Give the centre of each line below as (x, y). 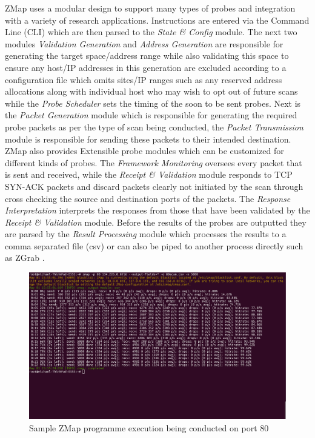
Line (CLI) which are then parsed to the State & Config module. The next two (151, 32)
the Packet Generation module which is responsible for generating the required (151, 115)
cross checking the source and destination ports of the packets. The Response (148, 198)
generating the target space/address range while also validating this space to (147, 56)
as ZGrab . (25, 258)
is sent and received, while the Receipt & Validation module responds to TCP (149, 174)
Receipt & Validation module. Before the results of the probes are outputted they (156, 222)
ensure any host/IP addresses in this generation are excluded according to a (146, 67)
